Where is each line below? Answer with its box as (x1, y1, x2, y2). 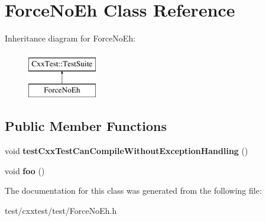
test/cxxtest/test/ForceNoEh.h (5, 204, 117, 216)
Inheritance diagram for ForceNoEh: (5, 32, 136, 44)
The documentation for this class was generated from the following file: (5, 184, 262, 197)
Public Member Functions (5, 117, 167, 135)
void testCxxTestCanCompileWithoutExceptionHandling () (5, 145, 248, 157)
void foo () (5, 164, 45, 177)
